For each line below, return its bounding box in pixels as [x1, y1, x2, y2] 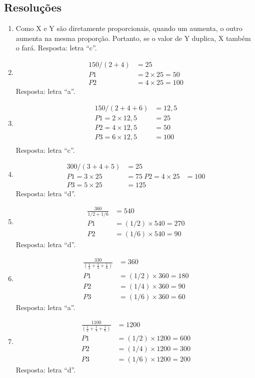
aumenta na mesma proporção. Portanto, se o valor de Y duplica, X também [15, 32, 251, 43]
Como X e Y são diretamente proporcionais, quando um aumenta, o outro [15, 23, 242, 33]
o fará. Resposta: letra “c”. [15, 42, 97, 53]
